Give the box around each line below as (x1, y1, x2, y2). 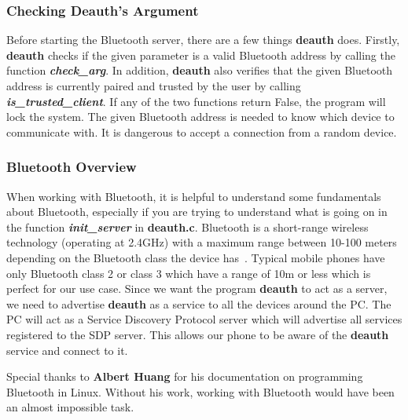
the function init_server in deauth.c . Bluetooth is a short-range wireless (6, 218, 369, 235)
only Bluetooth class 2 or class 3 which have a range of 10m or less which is (6, 265, 371, 281)
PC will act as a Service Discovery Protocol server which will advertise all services (6, 311, 402, 327)
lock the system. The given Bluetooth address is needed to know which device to (6, 108, 395, 125)
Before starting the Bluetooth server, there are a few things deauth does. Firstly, (6, 31, 400, 48)
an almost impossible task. (6, 399, 134, 415)
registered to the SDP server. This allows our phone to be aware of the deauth (6, 326, 389, 342)
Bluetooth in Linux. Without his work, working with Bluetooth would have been (6, 383, 395, 400)
